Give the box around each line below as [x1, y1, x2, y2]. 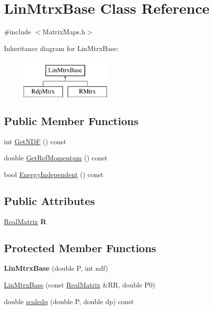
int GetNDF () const [4, 136, 66, 146]
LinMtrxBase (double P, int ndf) [4, 263, 108, 273]
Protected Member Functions [4, 240, 157, 255]
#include [4, 26, 31, 37]
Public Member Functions [4, 113, 138, 128]
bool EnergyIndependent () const [4, 169, 104, 179]
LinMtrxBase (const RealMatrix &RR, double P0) [4, 280, 156, 290]
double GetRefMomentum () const [4, 153, 107, 163]
